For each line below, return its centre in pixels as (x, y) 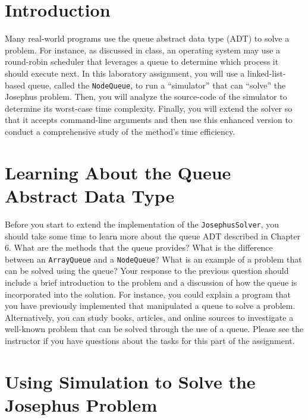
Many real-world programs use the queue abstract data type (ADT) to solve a (147, 38)
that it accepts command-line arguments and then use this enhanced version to (149, 120)
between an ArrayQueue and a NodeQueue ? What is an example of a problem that (153, 259)
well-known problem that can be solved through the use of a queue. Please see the (154, 329)
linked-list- (267, 73)
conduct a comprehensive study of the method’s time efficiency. (120, 131)
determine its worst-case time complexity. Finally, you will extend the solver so (149, 108)
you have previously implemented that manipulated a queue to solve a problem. (150, 306)
